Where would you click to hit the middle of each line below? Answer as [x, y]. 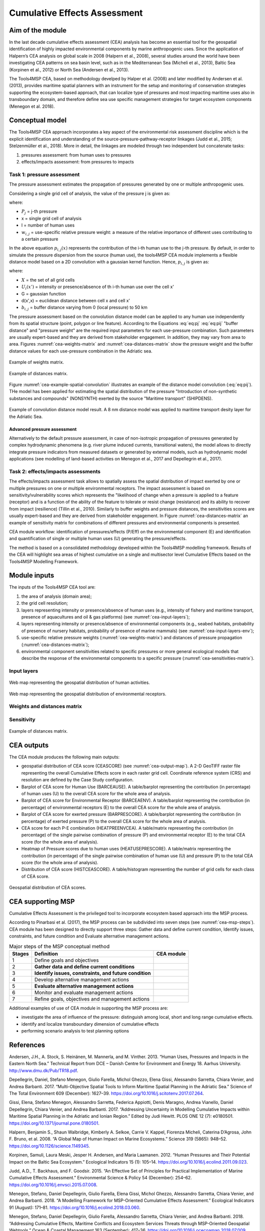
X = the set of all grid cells [48, 280]
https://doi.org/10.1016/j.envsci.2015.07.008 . [53, 1185]
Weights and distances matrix [45, 707]
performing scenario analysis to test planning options [75, 1031]
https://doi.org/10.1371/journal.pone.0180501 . [54, 1123]
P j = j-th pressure [39, 212]
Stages [21, 954]
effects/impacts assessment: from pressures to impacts [78, 162]
